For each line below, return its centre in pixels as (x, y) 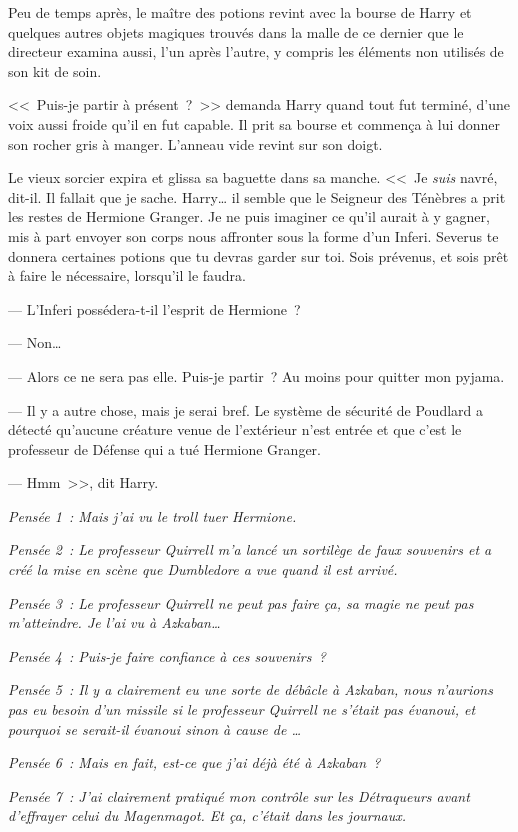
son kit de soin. (55, 70)
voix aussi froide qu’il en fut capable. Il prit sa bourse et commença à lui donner (254, 123)
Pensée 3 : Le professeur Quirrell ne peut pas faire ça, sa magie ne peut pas (241, 602)
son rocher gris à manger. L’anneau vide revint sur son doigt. (195, 143)
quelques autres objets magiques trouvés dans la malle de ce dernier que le (236, 31)
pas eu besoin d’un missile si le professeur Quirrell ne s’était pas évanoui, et (242, 709)
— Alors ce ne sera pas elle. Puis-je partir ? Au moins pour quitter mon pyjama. (256, 375)
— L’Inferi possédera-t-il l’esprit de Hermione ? (154, 308)
